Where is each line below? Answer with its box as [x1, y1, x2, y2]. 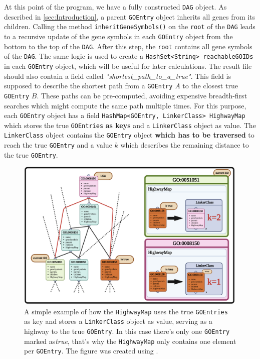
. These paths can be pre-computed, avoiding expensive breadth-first [37, 90, 247, 100]
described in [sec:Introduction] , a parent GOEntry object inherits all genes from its [4, 11, 255, 22]
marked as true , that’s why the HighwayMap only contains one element [24, 335, 236, 346]
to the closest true [182, 80, 238, 91]
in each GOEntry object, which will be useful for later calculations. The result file [4, 60, 252, 71]
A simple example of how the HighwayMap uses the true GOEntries [24, 306, 228, 316]
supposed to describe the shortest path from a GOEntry [4, 80, 173, 91]
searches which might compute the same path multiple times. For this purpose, [4, 100, 246, 110]
